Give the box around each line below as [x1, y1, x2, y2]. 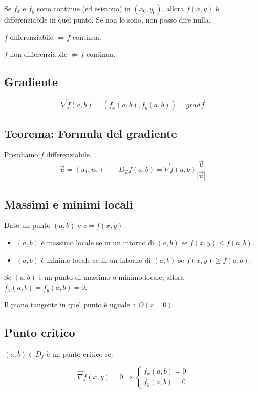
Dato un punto [4, 220, 51, 231]
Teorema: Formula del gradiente [4, 125, 177, 141]
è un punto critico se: [47, 348, 113, 359]
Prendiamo [4, 149, 38, 160]
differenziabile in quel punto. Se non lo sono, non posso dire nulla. [4, 14, 211, 25]
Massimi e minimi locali [4, 196, 133, 212]
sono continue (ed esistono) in [37, 3, 131, 13]
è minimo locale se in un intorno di [41, 254, 151, 265]
